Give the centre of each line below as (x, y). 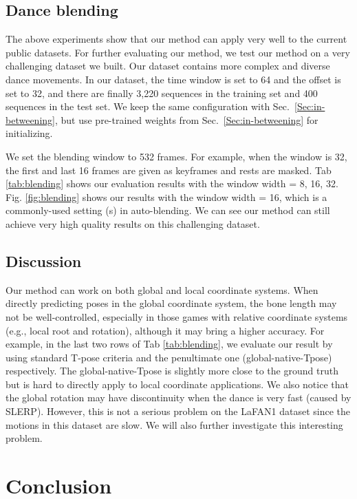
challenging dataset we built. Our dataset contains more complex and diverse (168, 66)
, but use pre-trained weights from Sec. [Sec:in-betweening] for (186, 119)
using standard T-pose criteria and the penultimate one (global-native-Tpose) (169, 357)
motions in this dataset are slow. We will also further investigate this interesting (174, 424)
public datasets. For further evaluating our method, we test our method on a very (178, 52)
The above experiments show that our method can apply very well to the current (176, 39)
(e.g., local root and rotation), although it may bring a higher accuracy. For (165, 330)
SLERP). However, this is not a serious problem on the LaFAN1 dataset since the (178, 411)
